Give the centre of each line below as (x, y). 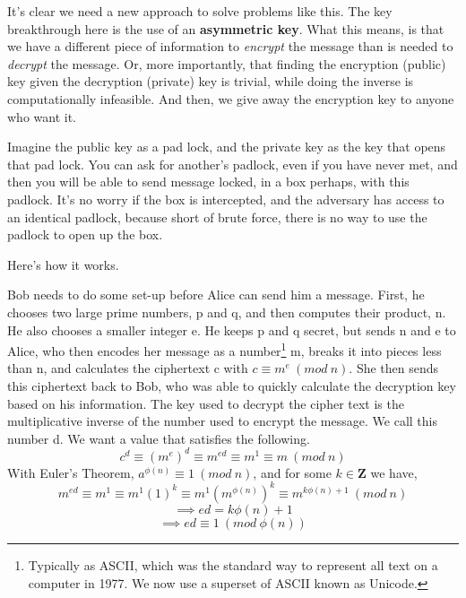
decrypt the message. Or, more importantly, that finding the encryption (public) (227, 63)
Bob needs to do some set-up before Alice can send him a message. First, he (216, 295)
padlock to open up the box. (85, 234)
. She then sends (394, 368)
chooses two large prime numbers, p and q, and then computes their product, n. (227, 312)
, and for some (292, 472)
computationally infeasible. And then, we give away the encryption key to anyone (231, 98)
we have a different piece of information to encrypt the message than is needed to (230, 46)
